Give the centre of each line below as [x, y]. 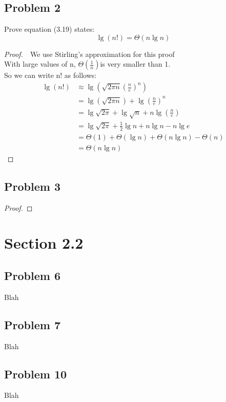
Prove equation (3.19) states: [49, 29]
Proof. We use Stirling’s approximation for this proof [89, 54]
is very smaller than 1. [135, 64]
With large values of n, [40, 64]
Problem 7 [32, 324]
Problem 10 [36, 374]
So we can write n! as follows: [50, 75]
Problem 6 [32, 275]
